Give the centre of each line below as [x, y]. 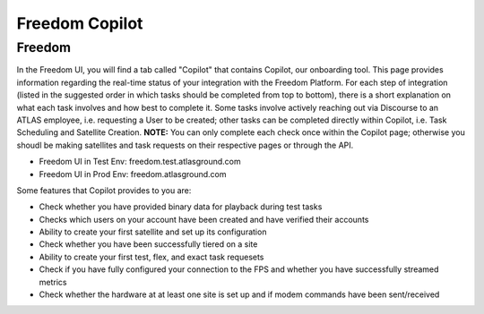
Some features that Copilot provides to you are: [104, 190]
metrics [53, 282]
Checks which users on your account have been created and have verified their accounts [204, 219]
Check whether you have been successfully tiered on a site [148, 244]
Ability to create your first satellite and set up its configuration [153, 232]
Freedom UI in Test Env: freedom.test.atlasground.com [140, 162]
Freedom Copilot [80, 23]
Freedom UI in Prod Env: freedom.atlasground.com [133, 174]
